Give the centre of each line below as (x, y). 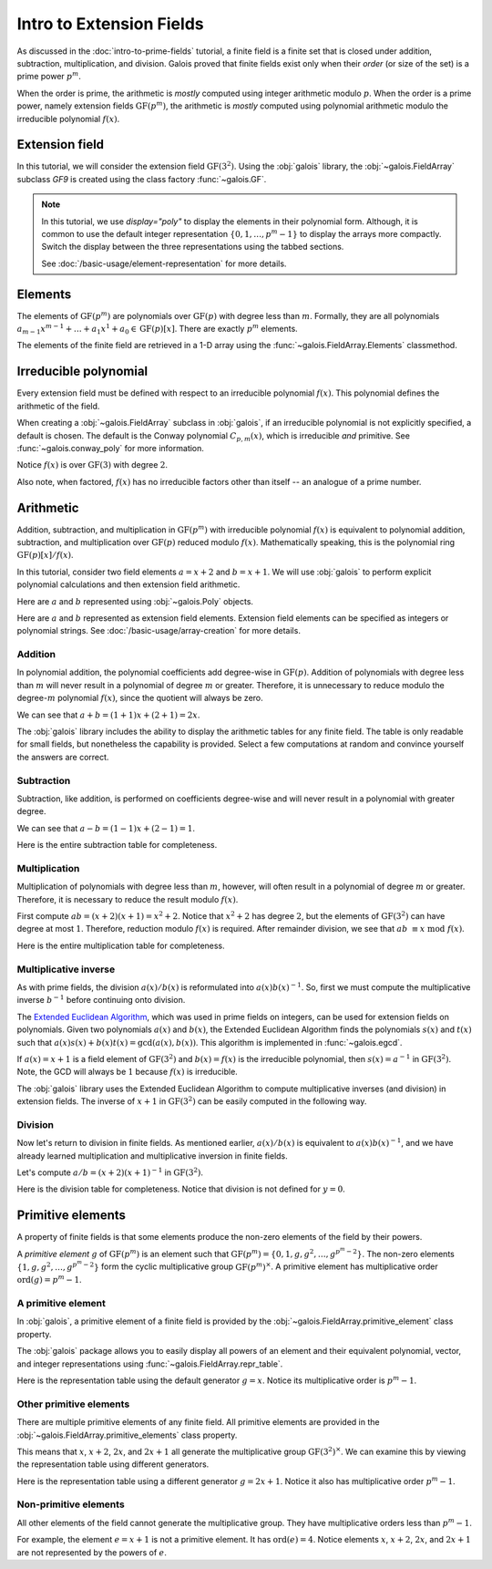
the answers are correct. (63, 757)
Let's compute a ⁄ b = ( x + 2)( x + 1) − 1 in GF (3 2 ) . (110, 1172)
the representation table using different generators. (113, 1464)
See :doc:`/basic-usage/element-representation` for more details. (164, 263)
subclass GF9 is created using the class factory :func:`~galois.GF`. (142, 179)
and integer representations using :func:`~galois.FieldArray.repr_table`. (150, 1364)
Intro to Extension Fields (110, 24)
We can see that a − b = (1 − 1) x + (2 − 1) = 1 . (106, 828)
